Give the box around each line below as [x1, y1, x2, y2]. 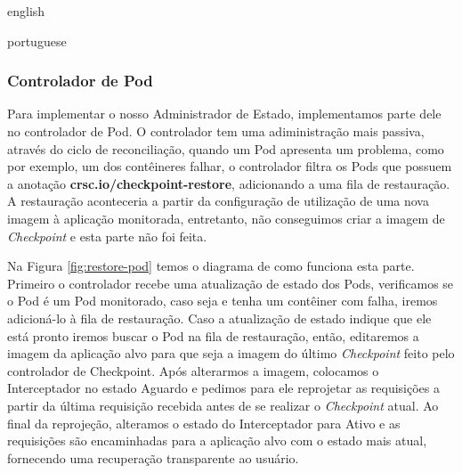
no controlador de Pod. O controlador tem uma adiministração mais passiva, [7, 122, 425, 140]
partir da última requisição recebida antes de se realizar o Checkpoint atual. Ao [7, 396, 439, 414]
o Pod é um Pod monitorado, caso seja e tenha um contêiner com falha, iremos [7, 291, 438, 310]
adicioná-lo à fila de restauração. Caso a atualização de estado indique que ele [7, 308, 432, 327]
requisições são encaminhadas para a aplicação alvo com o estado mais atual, [7, 431, 427, 450]
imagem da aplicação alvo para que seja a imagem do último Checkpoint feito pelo [7, 344, 455, 363]
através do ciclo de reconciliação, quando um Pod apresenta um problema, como [7, 139, 444, 158]
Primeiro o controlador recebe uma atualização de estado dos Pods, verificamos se [7, 273, 454, 292]
